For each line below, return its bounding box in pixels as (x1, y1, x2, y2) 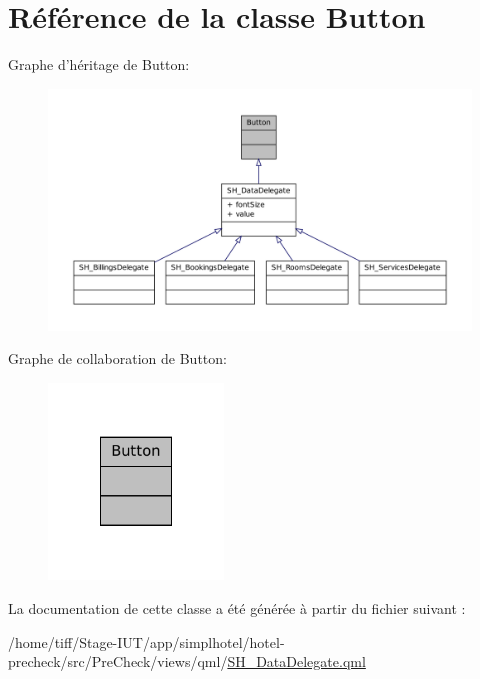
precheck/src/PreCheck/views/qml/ (8, 651, 228, 672)
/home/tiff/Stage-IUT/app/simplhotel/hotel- (8, 631, 285, 652)
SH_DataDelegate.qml (227, 651, 366, 672)
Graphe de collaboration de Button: (8, 348, 227, 369)
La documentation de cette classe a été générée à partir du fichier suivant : (8, 598, 466, 619)
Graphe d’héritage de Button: (8, 54, 190, 75)
